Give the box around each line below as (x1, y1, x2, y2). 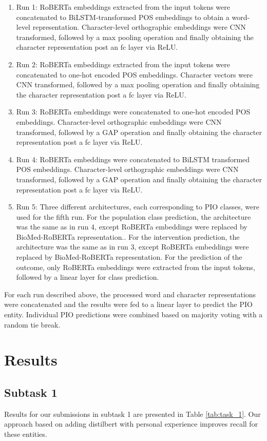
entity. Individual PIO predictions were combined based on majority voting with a (4, 309, 263, 320)
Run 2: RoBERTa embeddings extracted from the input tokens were (16, 59, 230, 69)
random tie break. (4, 319, 61, 330)
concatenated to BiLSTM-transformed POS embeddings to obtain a (16, 11, 230, 22)
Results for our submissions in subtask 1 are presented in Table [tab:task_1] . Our (4, 408, 261, 419)
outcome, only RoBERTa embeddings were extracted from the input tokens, (16, 261, 255, 272)
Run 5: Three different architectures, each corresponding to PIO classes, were (16, 201, 259, 212)
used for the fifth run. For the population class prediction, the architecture (16, 211, 251, 222)
